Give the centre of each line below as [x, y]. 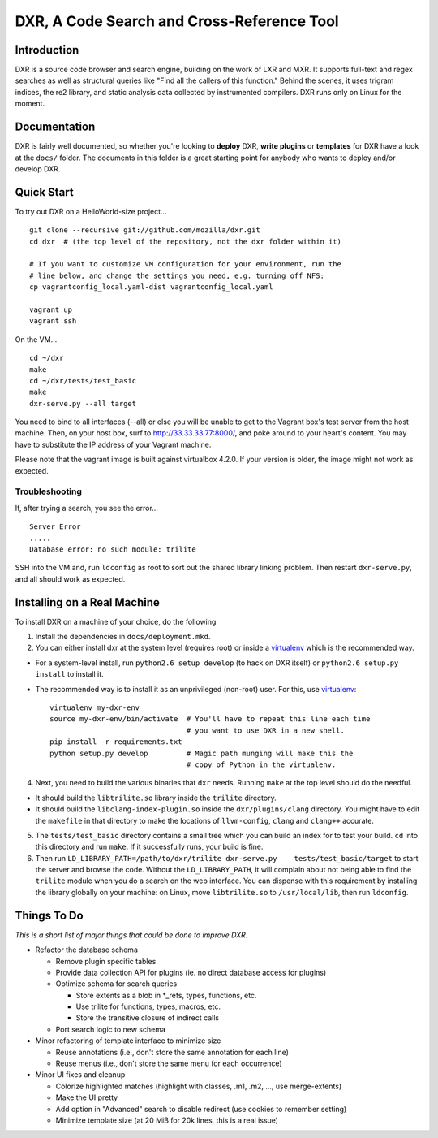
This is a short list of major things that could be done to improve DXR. [131, 935]
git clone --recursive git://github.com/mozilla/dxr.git [145, 230]
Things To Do [49, 915]
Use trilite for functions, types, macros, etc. [148, 1006]
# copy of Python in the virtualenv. [261, 764]
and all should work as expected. [70, 579]
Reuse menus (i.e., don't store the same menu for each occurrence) [169, 1063]
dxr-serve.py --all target [83, 403]
